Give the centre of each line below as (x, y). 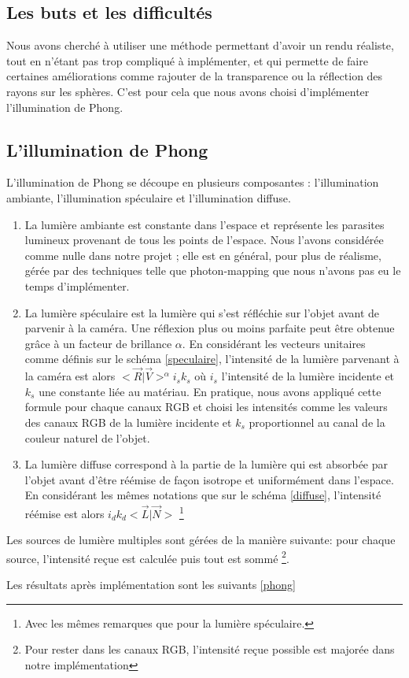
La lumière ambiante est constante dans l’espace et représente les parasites (204, 224)
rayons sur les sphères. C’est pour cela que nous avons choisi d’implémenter (188, 91)
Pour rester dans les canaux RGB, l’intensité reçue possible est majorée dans (210, 649)
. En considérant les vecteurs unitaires (274, 343)
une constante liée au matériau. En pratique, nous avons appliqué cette (210, 391)
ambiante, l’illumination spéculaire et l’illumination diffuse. (149, 197)
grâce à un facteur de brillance (98, 343)
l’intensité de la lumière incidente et (308, 376)
